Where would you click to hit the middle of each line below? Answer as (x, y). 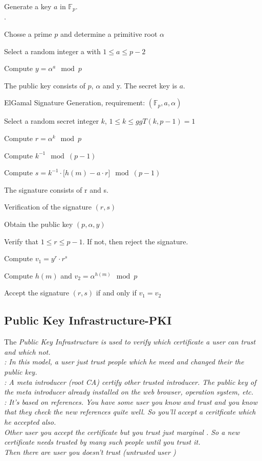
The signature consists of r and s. (56, 189)
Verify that (21, 241)
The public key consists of (45, 85)
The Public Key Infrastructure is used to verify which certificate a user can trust (130, 342)
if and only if (116, 293)
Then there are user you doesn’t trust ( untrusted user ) (90, 452)
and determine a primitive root (109, 34)
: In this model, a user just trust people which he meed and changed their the (124, 362)
